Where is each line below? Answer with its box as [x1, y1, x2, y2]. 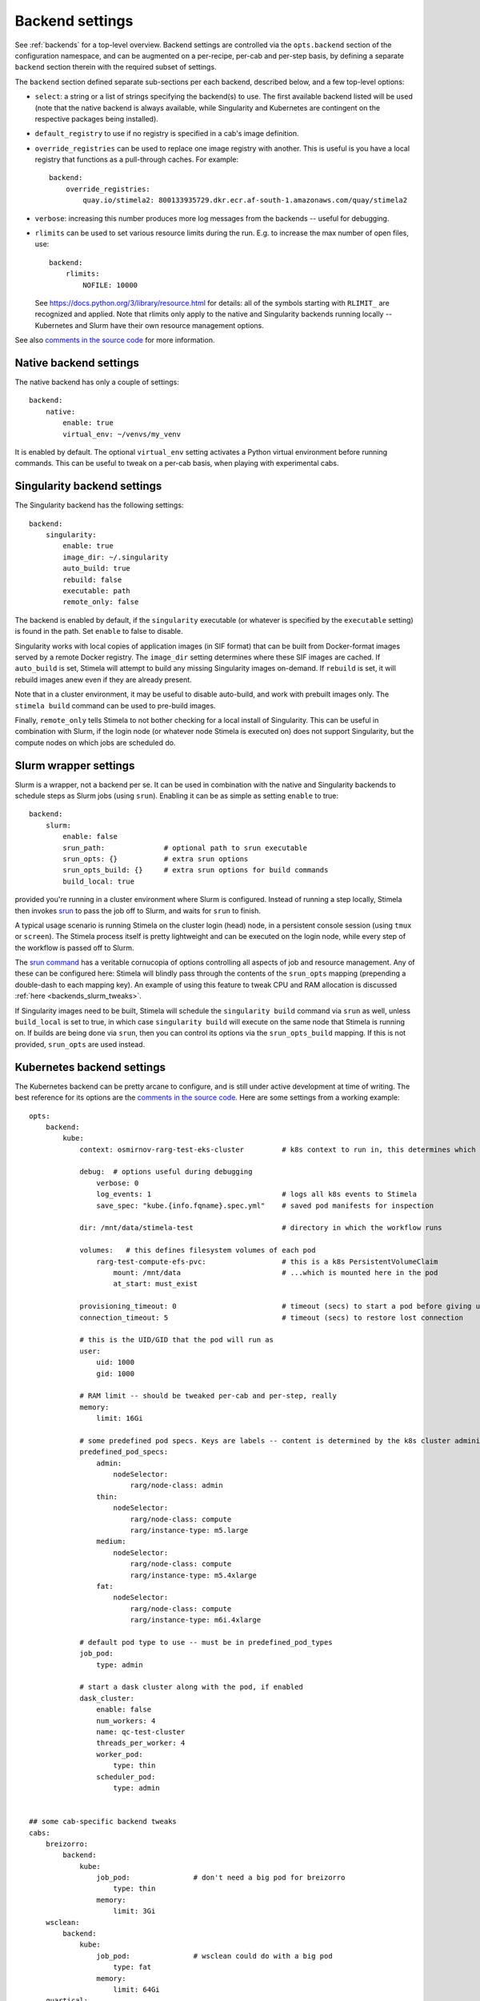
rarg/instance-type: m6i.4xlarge [130, 1615, 262, 1625]
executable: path [62, 587, 131, 595]
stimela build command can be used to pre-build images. [14, 700, 216, 710]
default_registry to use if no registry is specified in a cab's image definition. [34, 129, 299, 138]
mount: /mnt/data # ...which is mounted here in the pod [113, 1268, 438, 1277]
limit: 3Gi [113, 1907, 156, 1916]
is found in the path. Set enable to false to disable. [14, 627, 183, 636]
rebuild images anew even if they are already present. [14, 675, 192, 684]
